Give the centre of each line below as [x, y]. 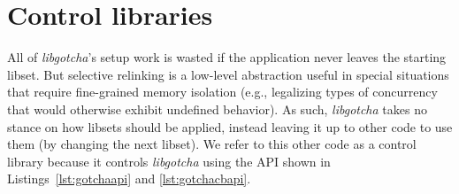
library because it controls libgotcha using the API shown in [169, 161]
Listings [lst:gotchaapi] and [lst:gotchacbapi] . [129, 178]
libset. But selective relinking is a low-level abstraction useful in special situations [228, 74]
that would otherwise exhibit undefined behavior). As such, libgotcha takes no [217, 109]
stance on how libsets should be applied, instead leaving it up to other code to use [230, 126]
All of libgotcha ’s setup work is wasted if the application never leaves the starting [227, 57]
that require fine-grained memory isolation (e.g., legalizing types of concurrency [222, 92]
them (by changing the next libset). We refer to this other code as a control [212, 144]
